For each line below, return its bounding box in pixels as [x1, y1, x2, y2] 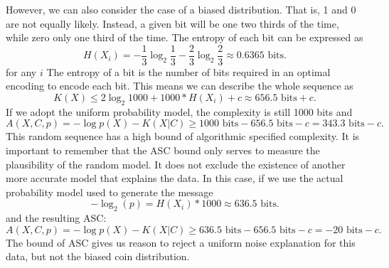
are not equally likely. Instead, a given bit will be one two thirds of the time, [6, 16, 339, 31]
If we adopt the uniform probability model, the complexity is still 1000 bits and [6, 104, 353, 119]
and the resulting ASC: [6, 210, 107, 225]
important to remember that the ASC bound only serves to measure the [6, 143, 320, 158]
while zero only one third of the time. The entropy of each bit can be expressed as [6, 30, 363, 45]
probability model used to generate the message [6, 184, 213, 199]
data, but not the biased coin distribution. [6, 249, 190, 264]
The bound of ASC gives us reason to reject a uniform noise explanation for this [6, 235, 356, 250]
